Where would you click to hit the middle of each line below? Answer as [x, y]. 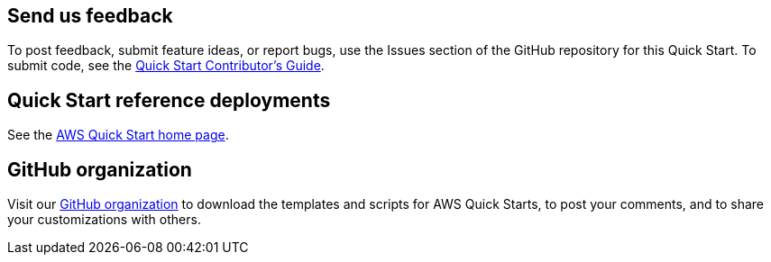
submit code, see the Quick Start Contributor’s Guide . [166, 66]
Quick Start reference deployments [169, 100]
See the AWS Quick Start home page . [118, 135]
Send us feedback [90, 16]
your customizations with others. [104, 220]
